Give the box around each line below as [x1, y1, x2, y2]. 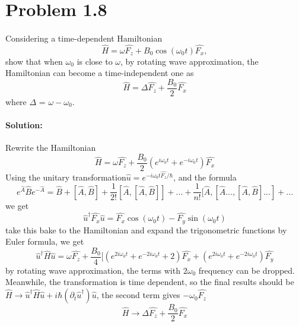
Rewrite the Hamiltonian [5, 141, 96, 154]
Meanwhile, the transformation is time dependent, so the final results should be [5, 276, 294, 288]
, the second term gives [96, 289, 180, 301]
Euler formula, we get [5, 235, 84, 248]
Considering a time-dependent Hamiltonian [5, 31, 163, 44]
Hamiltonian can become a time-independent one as [5, 67, 194, 79]
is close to [77, 55, 113, 67]
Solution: [5, 119, 43, 131]
